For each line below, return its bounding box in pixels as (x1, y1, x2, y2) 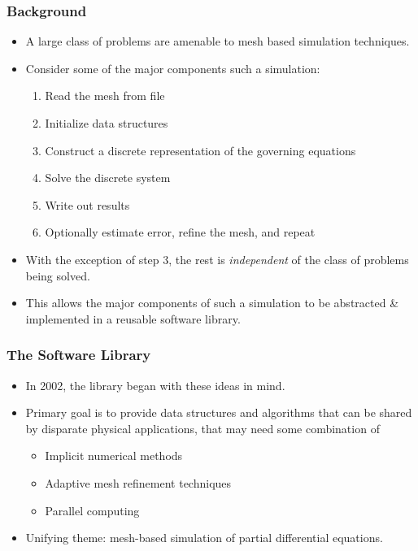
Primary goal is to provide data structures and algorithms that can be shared (25, 404, 412, 421)
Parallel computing (45, 501, 140, 518)
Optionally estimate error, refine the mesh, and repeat (45, 223, 316, 241)
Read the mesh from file (45, 87, 165, 104)
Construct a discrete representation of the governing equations (45, 141, 356, 158)
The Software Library (7, 345, 151, 365)
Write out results (45, 196, 130, 213)
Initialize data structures (45, 115, 168, 131)
